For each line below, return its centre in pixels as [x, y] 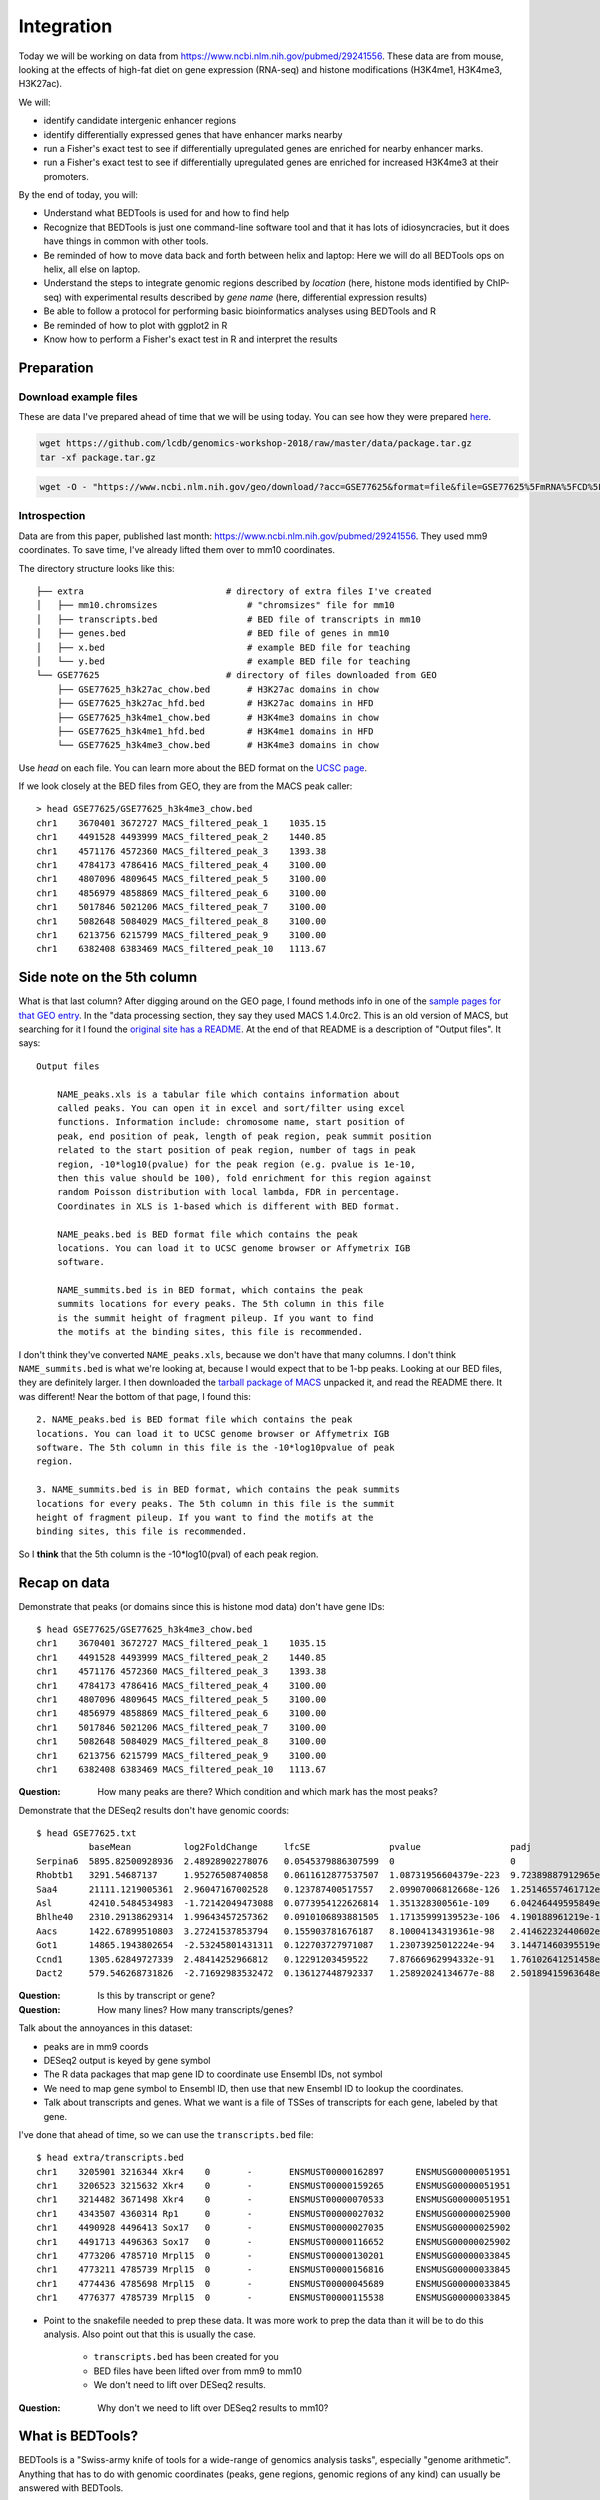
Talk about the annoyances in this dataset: [105, 2028]
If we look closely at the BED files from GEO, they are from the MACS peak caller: [185, 786]
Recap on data [64, 1582]
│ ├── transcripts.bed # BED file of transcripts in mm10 [229, 619]
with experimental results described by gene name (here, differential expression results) [246, 297]
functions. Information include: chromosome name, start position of [231, 1122]
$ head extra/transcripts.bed [110, 2158]
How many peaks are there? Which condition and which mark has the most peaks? [268, 1792]
